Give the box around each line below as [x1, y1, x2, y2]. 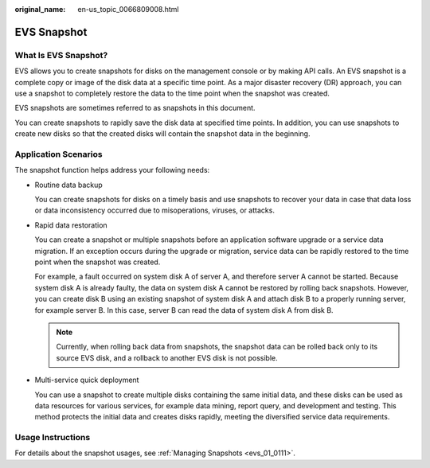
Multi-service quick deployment [34, 375, 139, 385]
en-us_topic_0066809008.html [77, 5, 179, 14]
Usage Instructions [14, 432, 91, 443]
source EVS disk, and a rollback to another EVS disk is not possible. [56, 353, 278, 362]
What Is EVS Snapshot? [14, 49, 108, 60]
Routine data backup [34, 180, 103, 189]
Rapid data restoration [34, 220, 107, 230]
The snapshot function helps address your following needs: [14, 166, 210, 175]
